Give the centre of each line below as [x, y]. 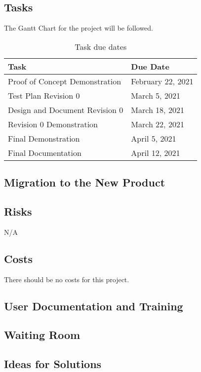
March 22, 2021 [158, 124]
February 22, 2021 [162, 81]
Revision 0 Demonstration [53, 124]
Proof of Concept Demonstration [65, 81]
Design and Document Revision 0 [66, 110]
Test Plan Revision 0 [44, 95]
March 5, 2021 [156, 95]
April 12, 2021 [156, 152]
